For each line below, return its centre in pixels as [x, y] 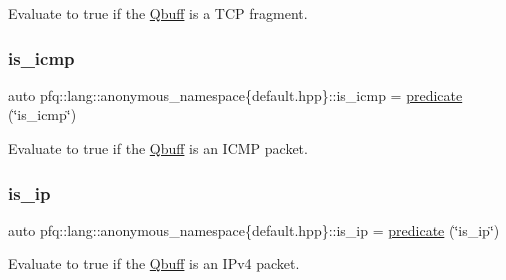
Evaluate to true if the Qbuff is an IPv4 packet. [154, 263]
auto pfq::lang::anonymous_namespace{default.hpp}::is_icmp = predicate [235, 94]
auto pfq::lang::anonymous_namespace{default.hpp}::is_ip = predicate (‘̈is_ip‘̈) [254, 229]
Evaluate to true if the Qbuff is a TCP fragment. [158, 13]
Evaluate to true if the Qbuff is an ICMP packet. [158, 148]
